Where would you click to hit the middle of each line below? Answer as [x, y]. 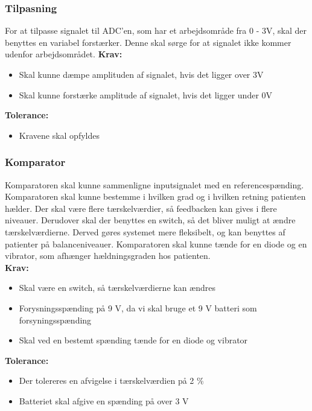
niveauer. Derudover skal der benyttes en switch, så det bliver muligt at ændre [150, 220]
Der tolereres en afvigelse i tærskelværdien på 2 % [111, 381]
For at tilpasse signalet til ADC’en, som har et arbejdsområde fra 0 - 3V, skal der [156, 30]
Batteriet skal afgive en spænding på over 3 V [104, 400]
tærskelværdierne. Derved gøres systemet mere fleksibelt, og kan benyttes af [145, 231]
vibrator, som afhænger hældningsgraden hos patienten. [108, 256]
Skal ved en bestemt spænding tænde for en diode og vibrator [133, 340]
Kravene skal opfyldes [59, 135]
